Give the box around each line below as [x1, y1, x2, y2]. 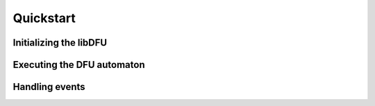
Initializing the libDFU [12, 37, 108, 48]
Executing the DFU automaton [12, 59, 145, 71]
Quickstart [12, 10, 76, 26]
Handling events [12, 81, 86, 93]
